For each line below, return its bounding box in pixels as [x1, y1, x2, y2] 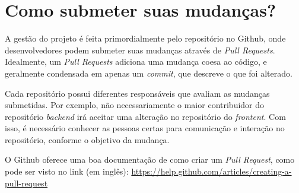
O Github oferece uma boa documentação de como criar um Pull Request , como [5, 153, 295, 166]
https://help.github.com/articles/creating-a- [131, 165, 292, 178]
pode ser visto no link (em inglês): [5, 165, 129, 178]
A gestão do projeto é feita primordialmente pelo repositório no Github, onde [5, 32, 286, 45]
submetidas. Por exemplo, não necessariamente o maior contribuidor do [5, 99, 265, 111]
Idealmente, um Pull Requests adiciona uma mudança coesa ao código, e [5, 55, 267, 68]
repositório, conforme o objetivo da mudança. [5, 133, 170, 145]
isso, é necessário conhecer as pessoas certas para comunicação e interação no [5, 122, 285, 134]
